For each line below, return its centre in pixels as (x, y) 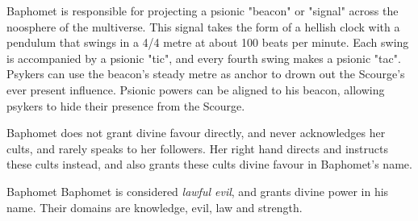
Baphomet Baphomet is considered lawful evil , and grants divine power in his (198, 191)
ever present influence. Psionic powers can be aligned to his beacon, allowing (196, 89)
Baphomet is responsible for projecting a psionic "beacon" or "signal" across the (203, 10)
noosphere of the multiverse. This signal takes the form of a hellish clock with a (203, 26)
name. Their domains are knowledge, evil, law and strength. (155, 207)
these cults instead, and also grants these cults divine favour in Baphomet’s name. (209, 164)
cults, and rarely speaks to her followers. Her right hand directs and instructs (197, 148)
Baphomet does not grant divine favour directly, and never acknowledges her (196, 133)
